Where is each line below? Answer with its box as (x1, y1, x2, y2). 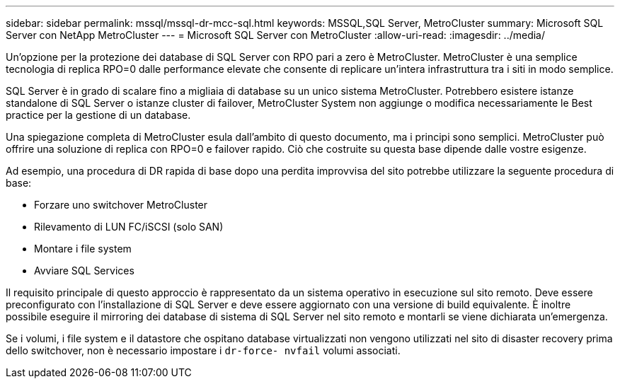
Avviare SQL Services (34, 264, 134, 277)
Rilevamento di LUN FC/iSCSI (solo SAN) (34, 221, 224, 233)
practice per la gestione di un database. (6, 109, 191, 121)
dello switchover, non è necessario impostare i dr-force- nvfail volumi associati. (6, 344, 401, 356)
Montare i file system (34, 243, 132, 255)
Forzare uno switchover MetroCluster (34, 199, 208, 211)
